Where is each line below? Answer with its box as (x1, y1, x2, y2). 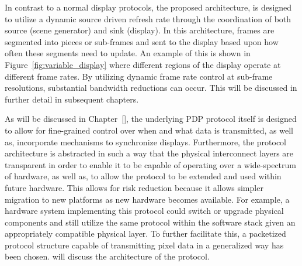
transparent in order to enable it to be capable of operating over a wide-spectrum (5, 158, 296, 170)
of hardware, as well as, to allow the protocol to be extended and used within (5, 170, 282, 182)
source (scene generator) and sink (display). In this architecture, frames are (5, 24, 275, 36)
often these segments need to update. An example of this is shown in (5, 47, 251, 59)
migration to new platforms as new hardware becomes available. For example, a (5, 193, 290, 205)
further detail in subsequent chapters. (5, 93, 139, 105)
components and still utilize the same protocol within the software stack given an (5, 216, 296, 228)
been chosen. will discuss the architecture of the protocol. (5, 250, 210, 262)
